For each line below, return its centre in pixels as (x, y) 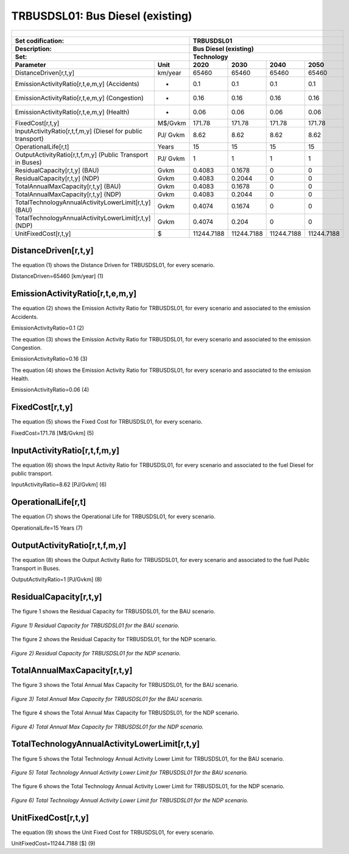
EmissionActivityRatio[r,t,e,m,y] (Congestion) (79, 98)
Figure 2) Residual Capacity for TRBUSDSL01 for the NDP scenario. (96, 653)
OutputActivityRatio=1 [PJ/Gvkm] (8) (57, 580)
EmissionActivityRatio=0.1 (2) (48, 328)
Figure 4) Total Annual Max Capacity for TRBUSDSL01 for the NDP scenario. (108, 727)
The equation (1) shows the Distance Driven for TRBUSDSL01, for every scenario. (113, 265)
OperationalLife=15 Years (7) (47, 528)
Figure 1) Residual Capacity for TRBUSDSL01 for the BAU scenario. (95, 625)
